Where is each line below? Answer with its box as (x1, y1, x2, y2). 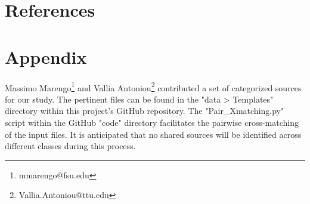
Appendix (5, 44, 87, 69)
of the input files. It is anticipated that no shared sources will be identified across (5, 128, 302, 140)
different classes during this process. (5, 140, 136, 152)
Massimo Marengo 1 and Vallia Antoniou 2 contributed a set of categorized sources (5, 79, 302, 94)
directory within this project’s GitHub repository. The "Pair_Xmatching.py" (5, 104, 284, 117)
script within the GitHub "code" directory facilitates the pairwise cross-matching (5, 116, 299, 128)
